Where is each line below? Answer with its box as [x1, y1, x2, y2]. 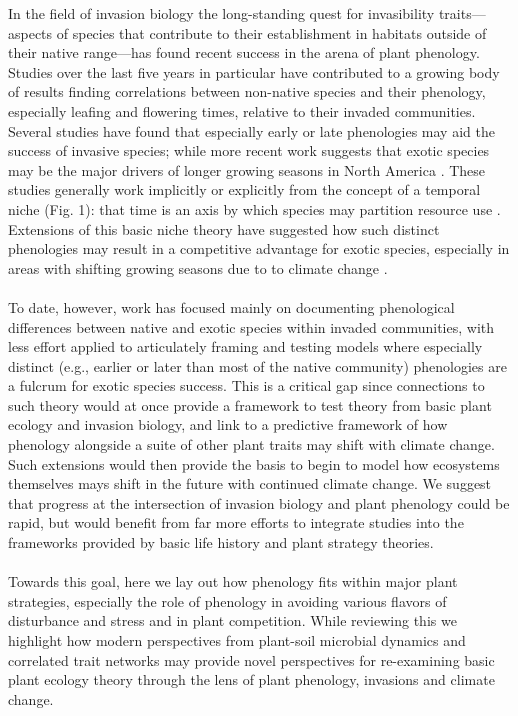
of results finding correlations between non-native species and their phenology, [8, 81, 486, 102]
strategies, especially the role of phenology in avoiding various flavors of [8, 590, 447, 611]
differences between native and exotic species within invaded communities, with [8, 316, 495, 337]
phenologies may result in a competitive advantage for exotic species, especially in [8, 238, 510, 259]
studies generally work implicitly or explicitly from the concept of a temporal [8, 179, 481, 200]
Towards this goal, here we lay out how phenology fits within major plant [8, 571, 458, 592]
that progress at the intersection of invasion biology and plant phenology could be [8, 492, 510, 513]
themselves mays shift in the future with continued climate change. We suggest [8, 473, 492, 494]
